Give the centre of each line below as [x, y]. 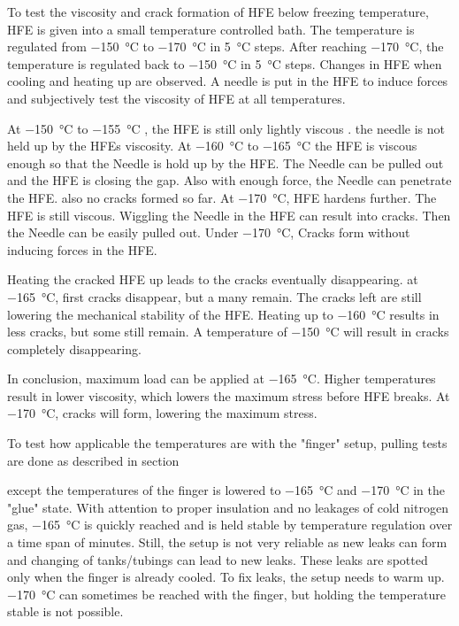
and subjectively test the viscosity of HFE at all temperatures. [176, 98]
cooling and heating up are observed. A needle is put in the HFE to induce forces [228, 81]
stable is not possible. [65, 611]
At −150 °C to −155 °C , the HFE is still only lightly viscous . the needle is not [226, 128]
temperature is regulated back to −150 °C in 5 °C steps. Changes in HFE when [225, 63]
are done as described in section [93, 460]
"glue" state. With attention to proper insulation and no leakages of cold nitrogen [228, 507]
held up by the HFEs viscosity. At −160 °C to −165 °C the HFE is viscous [212, 146]
